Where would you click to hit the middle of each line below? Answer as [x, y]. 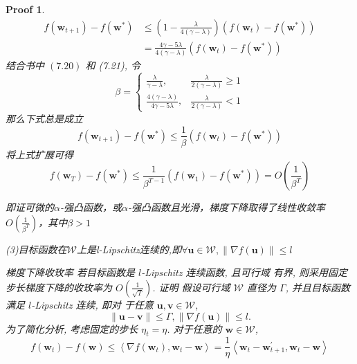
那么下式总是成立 [44, 118]
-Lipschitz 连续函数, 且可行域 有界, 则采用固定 [245, 272]
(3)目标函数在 [36, 249]
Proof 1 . [25, 9]
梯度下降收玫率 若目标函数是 [71, 272]
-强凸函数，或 [91, 207]
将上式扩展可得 [39, 154]
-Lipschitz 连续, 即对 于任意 [92, 304]
